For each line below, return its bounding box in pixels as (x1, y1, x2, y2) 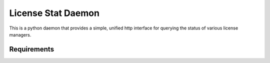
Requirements (9, 45, 54, 53)
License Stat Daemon (9, 7, 100, 18)
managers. (9, 31, 31, 37)
